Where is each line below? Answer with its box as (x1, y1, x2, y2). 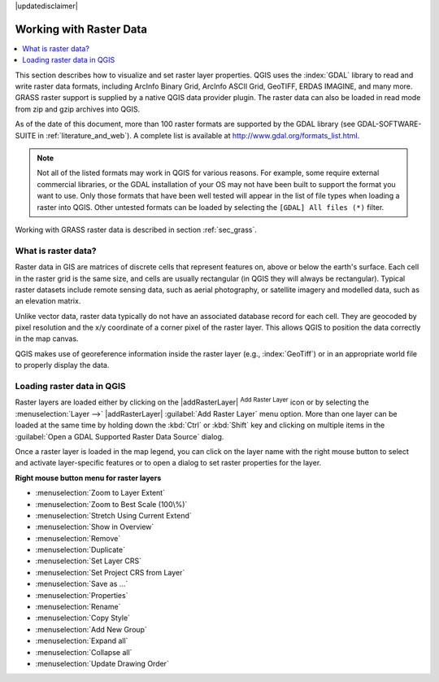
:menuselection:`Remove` (35, 533, 121, 543)
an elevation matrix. (15, 296, 81, 306)
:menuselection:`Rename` (35, 602, 121, 612)
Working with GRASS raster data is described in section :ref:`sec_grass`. (15, 225, 258, 234)
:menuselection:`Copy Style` (35, 613, 130, 623)
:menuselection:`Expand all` (35, 636, 128, 646)
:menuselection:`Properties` (35, 590, 128, 600)
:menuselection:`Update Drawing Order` (35, 658, 170, 668)
